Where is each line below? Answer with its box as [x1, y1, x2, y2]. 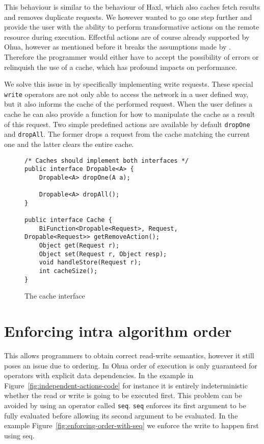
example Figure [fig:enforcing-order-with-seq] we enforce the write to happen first [4, 420, 259, 431]
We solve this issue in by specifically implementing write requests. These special [4, 79, 253, 89]
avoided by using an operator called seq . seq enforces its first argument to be [4, 400, 246, 411]
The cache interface [24, 290, 85, 301]
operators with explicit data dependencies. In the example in [4, 370, 194, 381]
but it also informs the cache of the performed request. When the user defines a [4, 98, 253, 109]
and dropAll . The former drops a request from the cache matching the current [4, 129, 250, 139]
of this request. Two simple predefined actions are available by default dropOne [4, 118, 250, 129]
